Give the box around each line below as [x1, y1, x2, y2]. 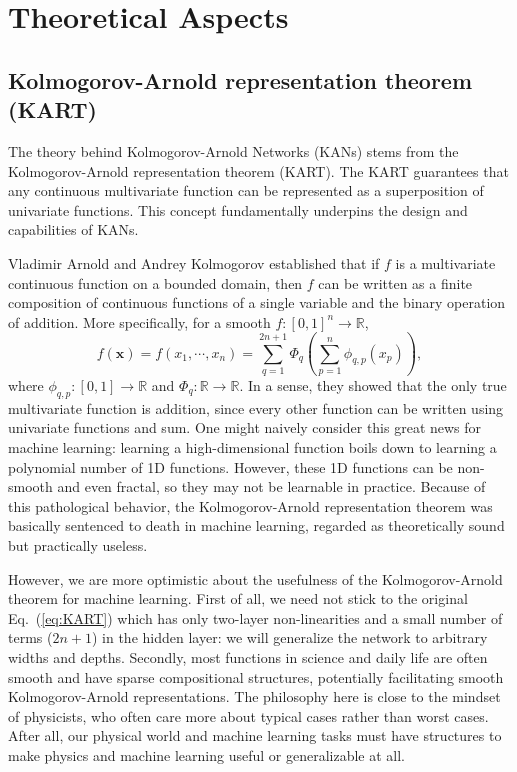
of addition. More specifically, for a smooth [8, 311, 271, 332]
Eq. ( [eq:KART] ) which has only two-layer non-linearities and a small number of [8, 607, 503, 628]
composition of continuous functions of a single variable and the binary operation [8, 292, 506, 313]
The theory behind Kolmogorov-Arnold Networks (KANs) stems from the [8, 140, 459, 161]
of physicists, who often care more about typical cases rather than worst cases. [8, 705, 489, 726]
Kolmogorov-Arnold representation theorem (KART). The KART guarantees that [8, 160, 509, 181]
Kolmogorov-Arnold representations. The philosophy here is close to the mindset [8, 686, 501, 707]
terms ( [8, 627, 53, 648]
